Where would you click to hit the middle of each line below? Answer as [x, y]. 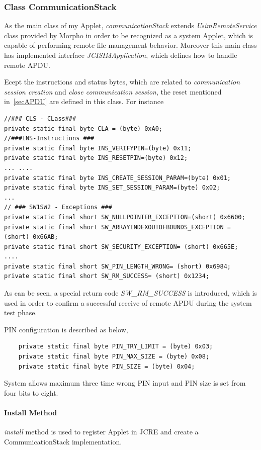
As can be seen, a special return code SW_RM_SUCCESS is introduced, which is [130, 293]
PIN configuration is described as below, [66, 329]
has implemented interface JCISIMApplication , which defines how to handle [121, 55]
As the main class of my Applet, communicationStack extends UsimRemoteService [130, 25]
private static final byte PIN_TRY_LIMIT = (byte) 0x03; [116, 347]
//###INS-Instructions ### [49, 139]
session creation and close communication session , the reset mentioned [113, 91]
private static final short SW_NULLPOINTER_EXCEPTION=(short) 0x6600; [125, 217]
